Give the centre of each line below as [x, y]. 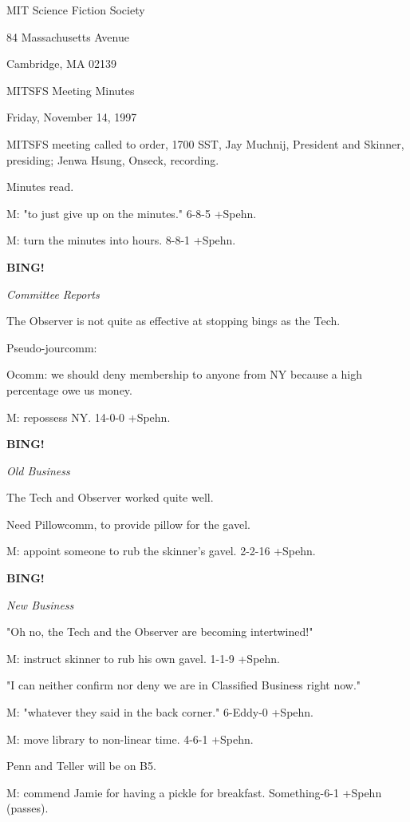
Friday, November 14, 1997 [72, 117]
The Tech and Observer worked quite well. [110, 497]
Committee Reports [53, 294]
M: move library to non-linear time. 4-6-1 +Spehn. [130, 739]
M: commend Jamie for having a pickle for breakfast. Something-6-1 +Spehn [194, 792]
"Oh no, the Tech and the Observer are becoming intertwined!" [160, 631]
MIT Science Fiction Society [76, 10]
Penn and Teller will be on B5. [81, 766]
